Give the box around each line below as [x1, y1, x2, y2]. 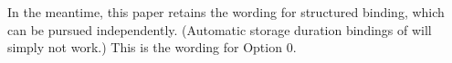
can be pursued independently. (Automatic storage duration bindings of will [7, 20, 432, 39]
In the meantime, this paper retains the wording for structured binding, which [7, 3, 445, 21]
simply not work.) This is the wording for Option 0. [7, 38, 297, 57]
